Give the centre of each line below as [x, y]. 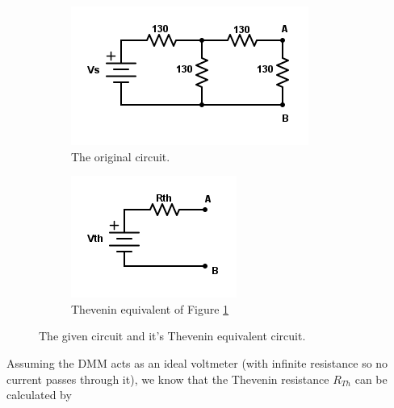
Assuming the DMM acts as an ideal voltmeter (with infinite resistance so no [197, 362]
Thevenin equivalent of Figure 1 [150, 308]
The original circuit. [121, 156]
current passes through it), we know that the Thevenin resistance [168, 379]
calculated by [39, 395]
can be [371, 379]
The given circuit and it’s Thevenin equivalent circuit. [172, 336]
